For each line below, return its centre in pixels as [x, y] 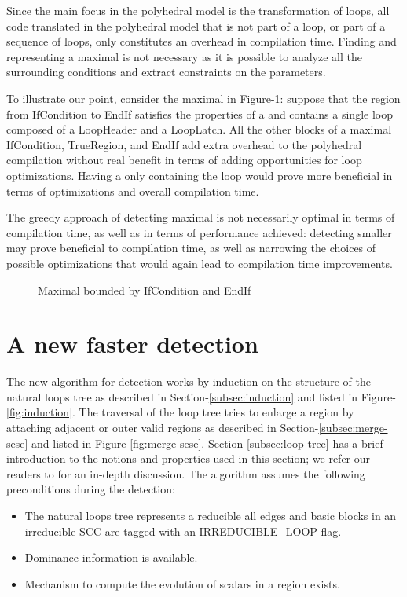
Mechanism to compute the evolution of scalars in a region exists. [182, 583]
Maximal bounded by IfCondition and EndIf [145, 289]
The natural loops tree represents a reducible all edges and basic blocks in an [211, 515]
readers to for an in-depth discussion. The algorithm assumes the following [186, 473]
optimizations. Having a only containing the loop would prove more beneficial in [200, 175]
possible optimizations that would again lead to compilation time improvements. [200, 263]
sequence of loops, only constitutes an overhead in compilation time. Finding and [202, 41]
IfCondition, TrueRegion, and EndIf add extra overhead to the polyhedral [184, 144]
